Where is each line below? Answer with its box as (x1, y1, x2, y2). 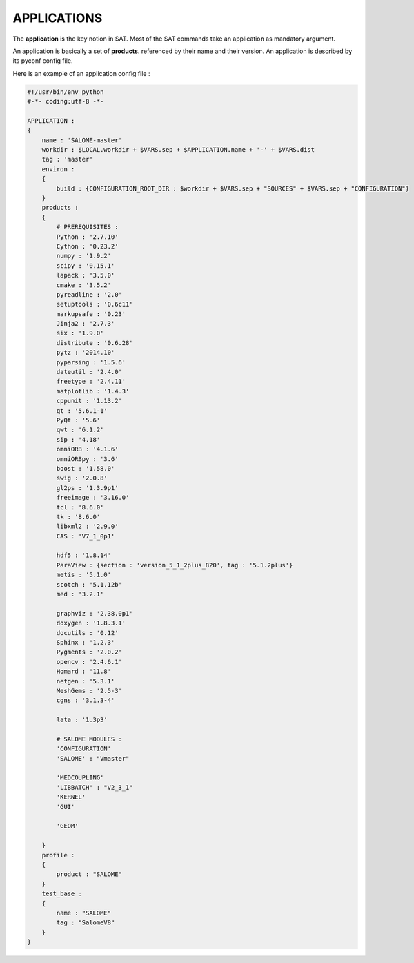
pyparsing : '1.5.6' (56, 358, 126, 366)
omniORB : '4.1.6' (56, 445, 119, 454)
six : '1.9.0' (56, 329, 104, 338)
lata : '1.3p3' (56, 716, 108, 724)
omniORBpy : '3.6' (56, 455, 119, 463)
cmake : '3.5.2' (56, 281, 112, 289)
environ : (41, 165, 75, 173)
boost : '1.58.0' (56, 465, 115, 472)
